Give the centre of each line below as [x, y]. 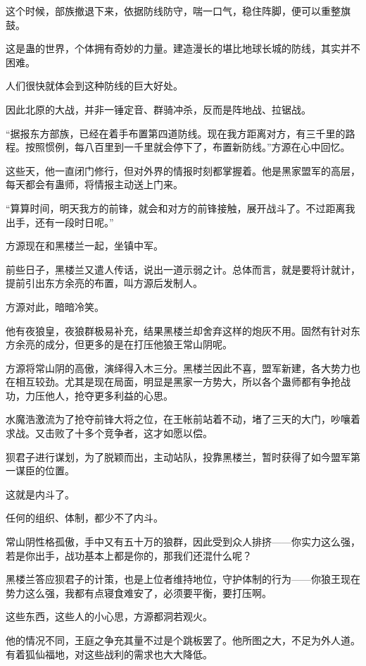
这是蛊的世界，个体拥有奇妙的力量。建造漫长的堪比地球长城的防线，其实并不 [183, 48]
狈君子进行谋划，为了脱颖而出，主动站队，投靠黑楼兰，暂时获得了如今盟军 [178, 456]
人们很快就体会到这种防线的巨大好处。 [94, 86]
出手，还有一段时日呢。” [60, 222]
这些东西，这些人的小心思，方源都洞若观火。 [109, 616]
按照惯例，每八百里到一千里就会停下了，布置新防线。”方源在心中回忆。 [188, 147]
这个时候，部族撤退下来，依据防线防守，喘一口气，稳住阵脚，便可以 [163, 11]
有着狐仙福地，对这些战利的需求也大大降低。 [109, 654]
